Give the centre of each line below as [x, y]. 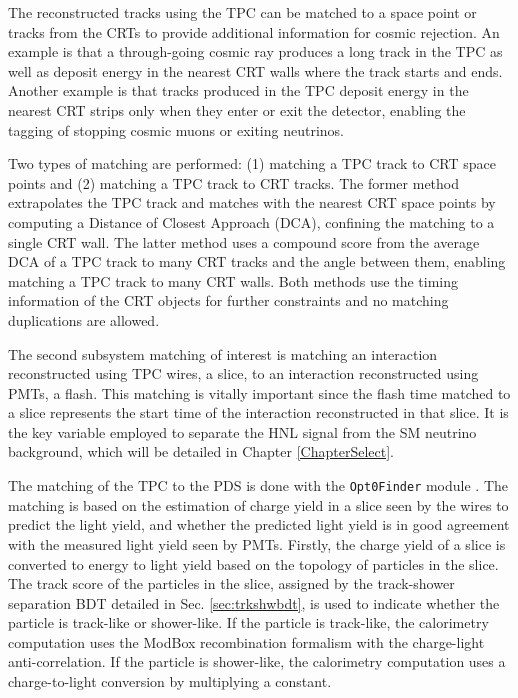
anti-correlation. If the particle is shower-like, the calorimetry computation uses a [257, 661]
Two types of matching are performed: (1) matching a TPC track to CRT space [252, 163]
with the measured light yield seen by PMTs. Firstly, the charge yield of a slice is [257, 543]
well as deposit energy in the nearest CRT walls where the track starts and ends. [255, 70]
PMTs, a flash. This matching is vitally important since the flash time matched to [259, 392]
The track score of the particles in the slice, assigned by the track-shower [231, 583]
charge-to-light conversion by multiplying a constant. [170, 681]
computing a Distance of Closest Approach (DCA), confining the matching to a [251, 221]
